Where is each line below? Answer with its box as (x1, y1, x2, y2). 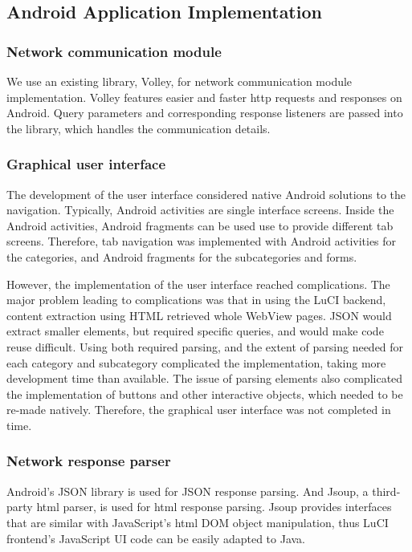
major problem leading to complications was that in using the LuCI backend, (6, 291, 386, 308)
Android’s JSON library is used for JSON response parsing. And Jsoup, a (6, 482, 369, 499)
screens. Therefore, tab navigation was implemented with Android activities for (6, 233, 397, 250)
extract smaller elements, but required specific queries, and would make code (6, 323, 384, 339)
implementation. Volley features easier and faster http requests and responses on (6, 88, 402, 105)
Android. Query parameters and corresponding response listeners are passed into (6, 104, 403, 121)
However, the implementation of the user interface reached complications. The (6, 275, 390, 292)
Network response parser (6, 451, 171, 471)
